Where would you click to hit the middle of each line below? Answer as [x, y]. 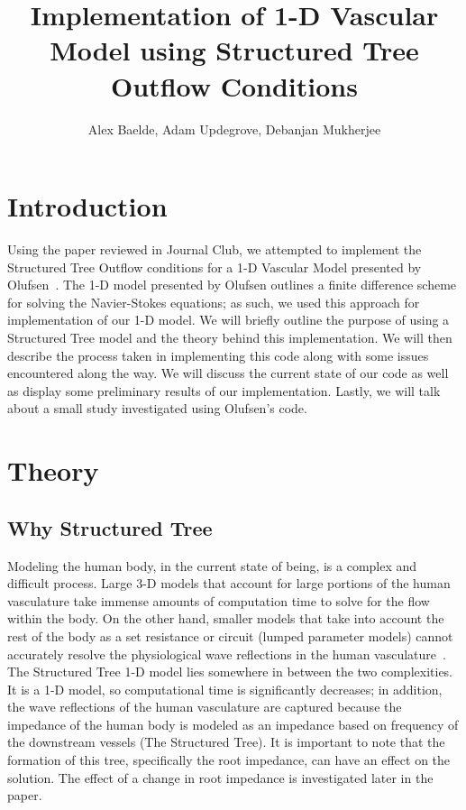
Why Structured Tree [110, 527]
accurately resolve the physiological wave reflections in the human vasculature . [227, 654]
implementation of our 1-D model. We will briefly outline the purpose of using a [228, 320]
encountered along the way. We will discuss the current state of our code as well [228, 373]
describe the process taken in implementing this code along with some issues [218, 355]
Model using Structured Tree [234, 50]
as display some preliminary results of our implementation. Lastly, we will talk [224, 390]
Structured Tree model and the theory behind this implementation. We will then [230, 337]
